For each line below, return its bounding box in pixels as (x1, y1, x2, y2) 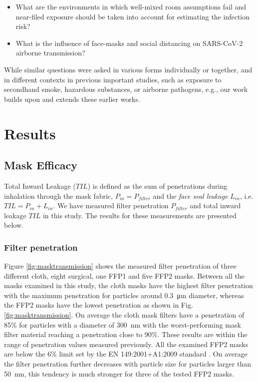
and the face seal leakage (153, 190, 228, 201)
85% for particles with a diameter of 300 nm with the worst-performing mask (4, 319, 241, 330)
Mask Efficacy (4, 157, 77, 173)
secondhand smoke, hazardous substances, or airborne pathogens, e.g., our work (4, 84, 248, 94)
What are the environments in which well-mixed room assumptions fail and (15, 1, 247, 11)
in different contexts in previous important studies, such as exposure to (4, 74, 222, 84)
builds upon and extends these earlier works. (4, 93, 140, 104)
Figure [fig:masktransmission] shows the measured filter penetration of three (4, 261, 237, 271)
